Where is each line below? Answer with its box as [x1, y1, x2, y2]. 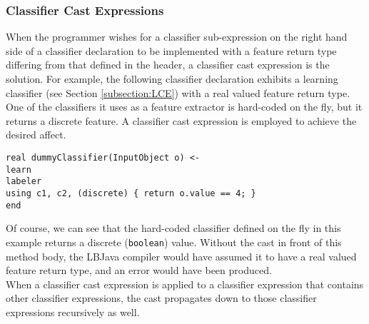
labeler [6, 176, 42, 187]
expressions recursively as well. [6, 304, 140, 319]
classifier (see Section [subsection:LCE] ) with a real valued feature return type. [6, 85, 350, 100]
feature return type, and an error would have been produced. [6, 263, 272, 278]
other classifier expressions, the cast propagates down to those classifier [6, 290, 317, 305]
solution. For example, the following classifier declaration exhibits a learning [6, 71, 338, 86]
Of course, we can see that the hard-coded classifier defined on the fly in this [6, 221, 341, 236]
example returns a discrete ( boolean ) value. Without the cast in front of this [6, 234, 342, 249]
